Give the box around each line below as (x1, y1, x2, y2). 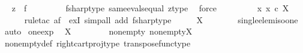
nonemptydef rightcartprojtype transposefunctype (4, 36, 191, 49)
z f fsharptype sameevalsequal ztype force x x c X (11, 2, 289, 14)
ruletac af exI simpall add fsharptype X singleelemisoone (24, 13, 298, 26)
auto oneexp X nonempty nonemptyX (4, 25, 193, 38)
